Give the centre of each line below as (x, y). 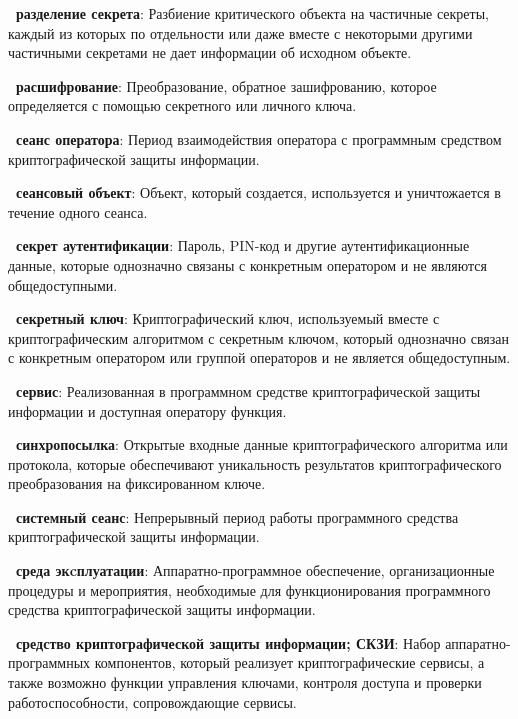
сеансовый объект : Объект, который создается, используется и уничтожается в (258, 192)
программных (49, 662)
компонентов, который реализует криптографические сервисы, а (289, 662)
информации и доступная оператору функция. (147, 410)
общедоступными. (63, 284)
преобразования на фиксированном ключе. (137, 483)
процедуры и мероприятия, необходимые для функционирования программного (249, 589)
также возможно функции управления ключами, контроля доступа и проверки (245, 682)
